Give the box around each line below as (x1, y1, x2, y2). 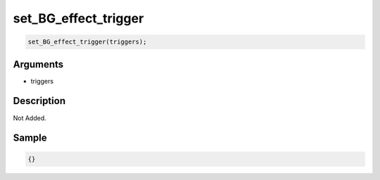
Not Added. (13, 113, 47, 122)
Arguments (13, 58, 64, 70)
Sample (13, 132, 47, 144)
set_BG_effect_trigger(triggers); (27, 38, 147, 46)
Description (13, 95, 66, 107)
